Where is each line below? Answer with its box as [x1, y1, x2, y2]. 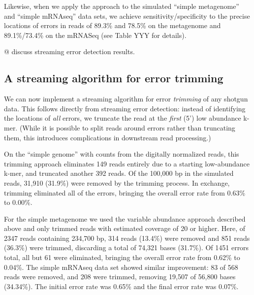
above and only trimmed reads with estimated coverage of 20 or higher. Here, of [4, 223, 245, 233]
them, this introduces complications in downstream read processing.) [4, 132, 211, 142]
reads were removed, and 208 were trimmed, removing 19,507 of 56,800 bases [4, 271, 236, 282]
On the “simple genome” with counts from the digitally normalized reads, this [4, 149, 239, 159]
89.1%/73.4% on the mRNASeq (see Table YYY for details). [4, 30, 187, 40]
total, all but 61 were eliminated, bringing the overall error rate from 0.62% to [4, 252, 240, 262]
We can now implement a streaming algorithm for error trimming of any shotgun [4, 94, 248, 104]
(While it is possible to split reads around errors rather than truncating [19, 122, 235, 132]
